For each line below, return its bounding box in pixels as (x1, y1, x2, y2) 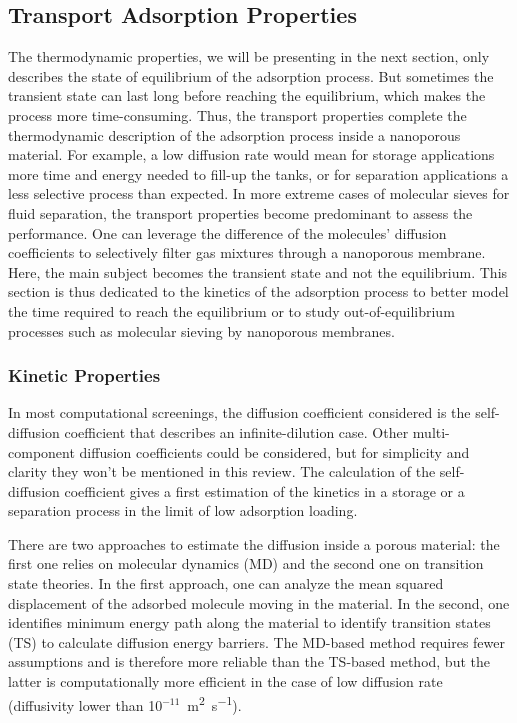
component (8, 441, 75, 462)
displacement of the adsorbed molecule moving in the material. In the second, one (8, 592, 510, 613)
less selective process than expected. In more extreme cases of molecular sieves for (8, 183, 510, 204)
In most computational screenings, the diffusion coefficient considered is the (8, 402, 471, 423)
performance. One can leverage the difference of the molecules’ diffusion (8, 222, 447, 243)
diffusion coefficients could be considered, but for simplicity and (79, 441, 470, 462)
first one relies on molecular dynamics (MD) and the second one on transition (8, 553, 484, 574)
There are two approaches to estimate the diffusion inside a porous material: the (8, 533, 500, 554)
